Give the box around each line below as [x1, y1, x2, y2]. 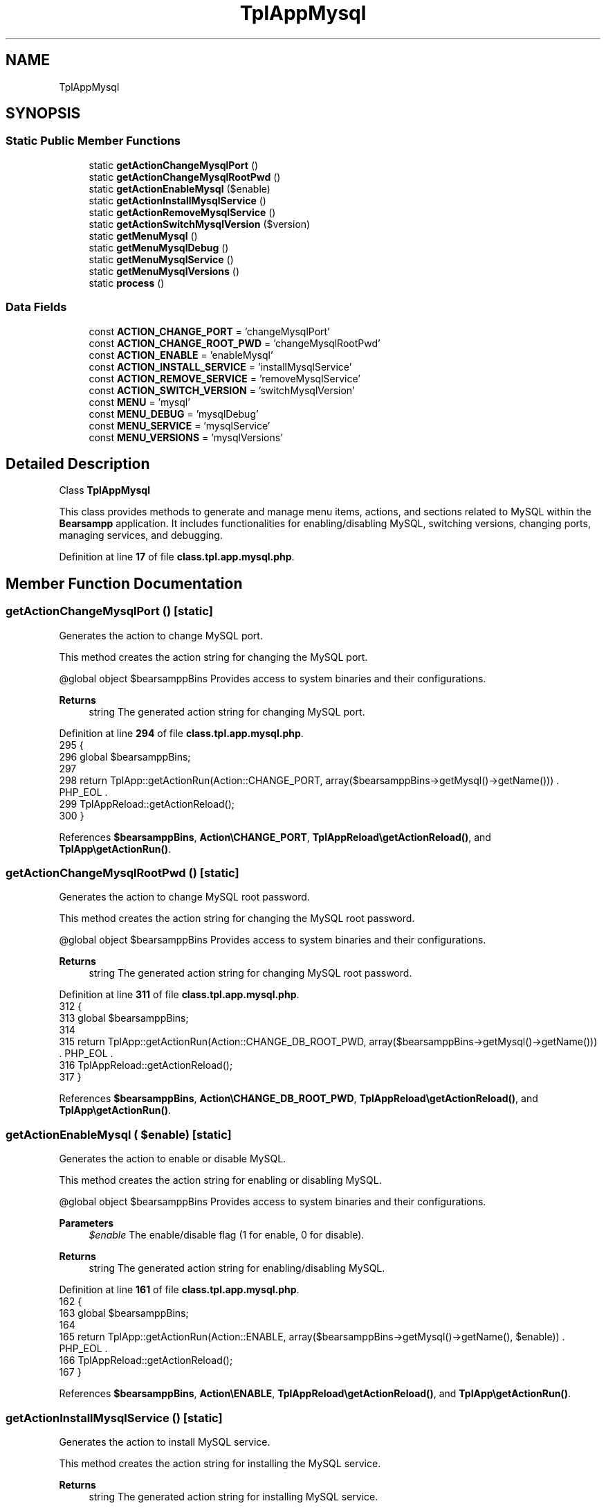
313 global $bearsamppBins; [59, 1012, 189, 1024]
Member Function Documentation [6, 574, 243, 592]
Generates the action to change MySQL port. [59, 629, 263, 641]
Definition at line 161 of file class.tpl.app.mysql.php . [59, 1284, 300, 1296]
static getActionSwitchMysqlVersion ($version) [89, 218, 311, 230]
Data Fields [6, 300, 67, 314]
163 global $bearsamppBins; [59, 1307, 189, 1320]
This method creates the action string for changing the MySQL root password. [59, 912, 415, 925]
